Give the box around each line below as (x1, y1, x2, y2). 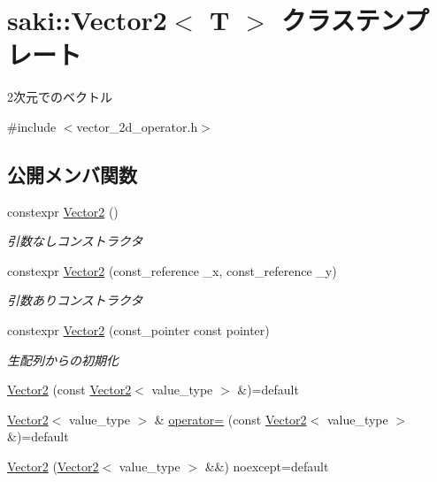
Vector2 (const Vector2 (7, 380, 132, 399)
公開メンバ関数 (7, 160, 137, 187)
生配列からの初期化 (7, 350, 119, 369)
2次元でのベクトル (7, 88, 112, 106)
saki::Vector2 (7, 2, 167, 38)
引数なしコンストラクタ (7, 232, 143, 250)
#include (7, 117, 57, 135)
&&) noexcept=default (204, 457, 329, 476)
